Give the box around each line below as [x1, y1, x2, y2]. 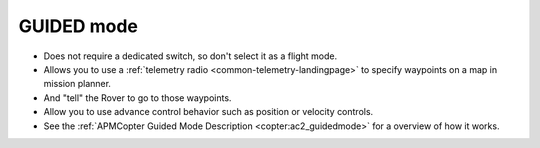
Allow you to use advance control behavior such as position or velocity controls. [43, 106, 374, 118]
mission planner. [43, 78, 112, 90]
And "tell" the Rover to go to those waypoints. [43, 91, 232, 104]
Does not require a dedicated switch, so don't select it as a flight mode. [43, 50, 338, 62]
